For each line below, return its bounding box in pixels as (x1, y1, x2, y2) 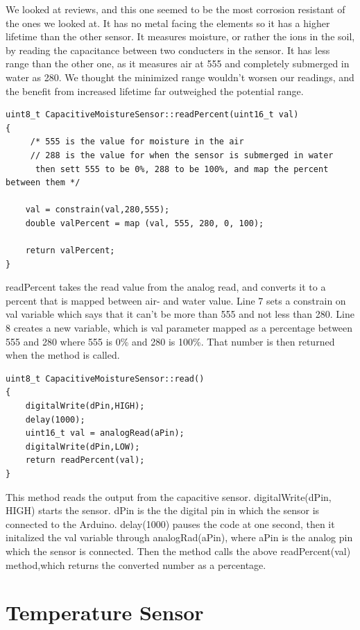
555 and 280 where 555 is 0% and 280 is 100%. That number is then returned (6, 334, 335, 348)
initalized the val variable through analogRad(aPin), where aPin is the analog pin (6, 530, 353, 545)
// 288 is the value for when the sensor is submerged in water (30, 150, 334, 160)
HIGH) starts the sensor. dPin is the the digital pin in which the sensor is (6, 503, 320, 518)
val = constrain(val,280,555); (25, 205, 170, 215)
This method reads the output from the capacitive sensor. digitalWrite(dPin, (6, 489, 332, 504)
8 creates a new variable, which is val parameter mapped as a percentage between (6, 321, 353, 335)
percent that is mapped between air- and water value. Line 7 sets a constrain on (6, 293, 346, 307)
